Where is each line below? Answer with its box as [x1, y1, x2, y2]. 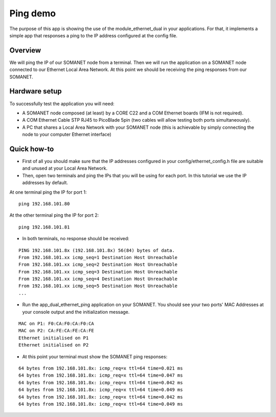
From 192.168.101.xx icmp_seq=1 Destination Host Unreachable [18, 254, 178, 260]
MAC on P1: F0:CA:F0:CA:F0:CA [18, 321, 95, 327]
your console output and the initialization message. [22, 309, 130, 315]
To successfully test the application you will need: [9, 100, 114, 107]
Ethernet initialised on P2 [18, 342, 89, 348]
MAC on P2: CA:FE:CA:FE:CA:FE [18, 328, 95, 334]
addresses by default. [22, 179, 68, 186]
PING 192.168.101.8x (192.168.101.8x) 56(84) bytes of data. [18, 247, 175, 253]
